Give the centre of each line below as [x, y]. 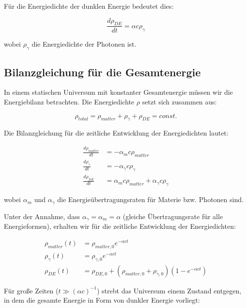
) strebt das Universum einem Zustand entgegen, [169, 290]
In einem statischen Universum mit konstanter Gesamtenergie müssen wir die [118, 92]
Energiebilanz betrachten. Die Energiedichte [69, 102]
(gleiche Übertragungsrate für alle [173, 216]
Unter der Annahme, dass [42, 216]
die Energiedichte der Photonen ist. [84, 44]
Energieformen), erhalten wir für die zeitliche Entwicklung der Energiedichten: [120, 226]
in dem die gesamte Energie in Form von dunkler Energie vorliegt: [102, 300]
